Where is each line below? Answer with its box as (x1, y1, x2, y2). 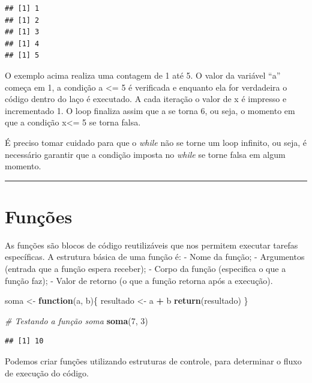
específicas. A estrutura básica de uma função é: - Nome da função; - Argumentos (5, 250, 305, 263)
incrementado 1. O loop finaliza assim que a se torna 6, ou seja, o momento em (5, 104, 295, 116)
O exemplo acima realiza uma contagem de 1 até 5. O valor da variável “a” (5, 68, 281, 81)
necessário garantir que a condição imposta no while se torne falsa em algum (5, 148, 286, 160)
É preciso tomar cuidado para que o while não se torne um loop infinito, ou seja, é (5, 136, 307, 148)
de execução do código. (5, 366, 89, 379)
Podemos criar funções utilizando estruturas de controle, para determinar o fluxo (5, 355, 302, 367)
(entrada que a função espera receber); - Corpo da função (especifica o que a (5, 262, 286, 275)
